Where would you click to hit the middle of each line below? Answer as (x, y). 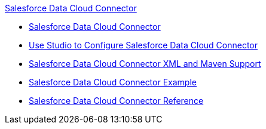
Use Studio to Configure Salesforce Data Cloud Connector (143, 45)
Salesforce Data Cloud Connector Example (113, 82)
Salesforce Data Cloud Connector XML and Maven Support (145, 64)
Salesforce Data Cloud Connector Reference (116, 101)
